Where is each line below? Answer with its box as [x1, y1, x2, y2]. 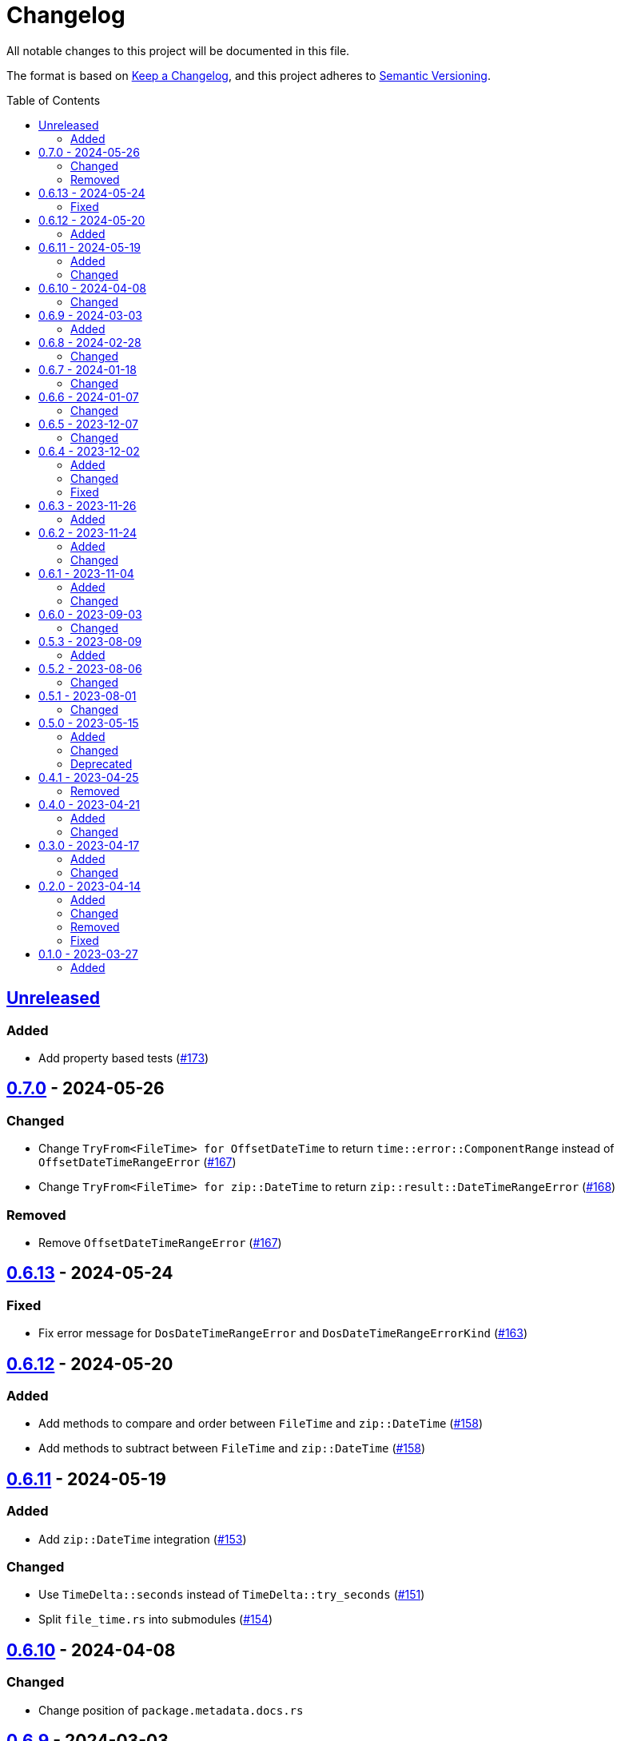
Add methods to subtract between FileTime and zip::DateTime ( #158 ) [38, 1441, 426, 1456]
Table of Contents [6, 93, 101, 107]
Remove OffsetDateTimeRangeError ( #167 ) [38, 1235, 282, 1249]
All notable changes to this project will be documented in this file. [6, 43, 350, 58]
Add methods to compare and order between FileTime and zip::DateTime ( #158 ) [38, 1416, 484, 1431]
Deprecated [70, 756, 133, 771]
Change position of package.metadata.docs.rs [38, 1703, 304, 1717]
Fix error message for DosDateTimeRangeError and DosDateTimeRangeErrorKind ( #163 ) [38, 1326, 528, 1341]
